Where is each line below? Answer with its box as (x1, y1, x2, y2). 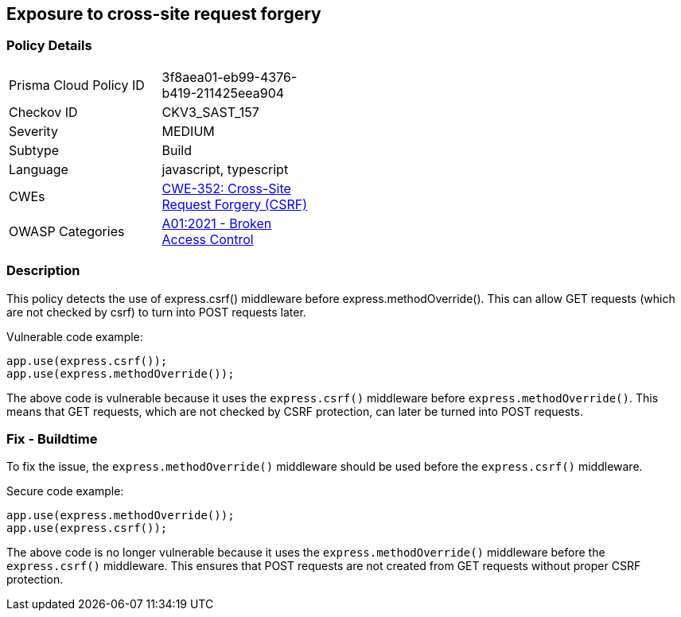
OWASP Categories (9, 223, 125, 239)
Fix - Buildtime (6, 430, 98, 447)
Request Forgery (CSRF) (161, 196, 308, 212)
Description (6, 262, 80, 279)
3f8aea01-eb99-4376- (161, 68, 298, 85)
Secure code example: (6, 484, 124, 499)
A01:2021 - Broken (161, 215, 272, 231)
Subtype (9, 142, 60, 158)
